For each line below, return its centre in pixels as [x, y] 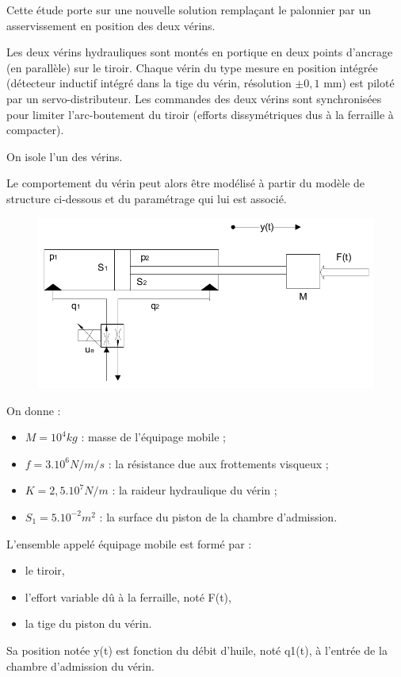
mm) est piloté [359, 83]
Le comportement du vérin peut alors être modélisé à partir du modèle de [186, 183]
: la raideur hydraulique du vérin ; [195, 490]
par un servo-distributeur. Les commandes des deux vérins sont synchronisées [194, 98]
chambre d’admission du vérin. [80, 665]
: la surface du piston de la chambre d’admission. [218, 516]
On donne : [34, 410]
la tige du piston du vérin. [88, 623]
